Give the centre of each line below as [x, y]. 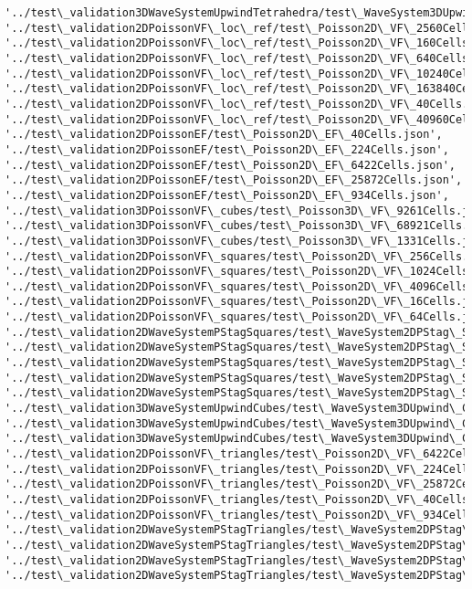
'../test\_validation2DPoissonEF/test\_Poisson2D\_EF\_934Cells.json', [227, 195]
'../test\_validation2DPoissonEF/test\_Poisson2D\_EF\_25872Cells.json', [234, 180]
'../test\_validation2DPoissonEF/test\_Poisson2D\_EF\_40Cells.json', [224, 135]
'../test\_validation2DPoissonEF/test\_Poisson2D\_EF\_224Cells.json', [227, 149]
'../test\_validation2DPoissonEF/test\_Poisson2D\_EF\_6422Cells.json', [230, 165]
